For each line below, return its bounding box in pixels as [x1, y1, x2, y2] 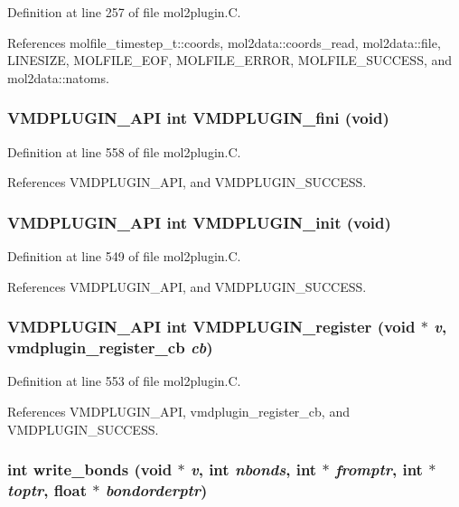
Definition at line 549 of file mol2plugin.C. [7, 247, 241, 265]
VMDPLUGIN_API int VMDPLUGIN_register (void [7, 315, 416, 338]
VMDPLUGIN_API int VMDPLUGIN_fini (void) [7, 107, 389, 129]
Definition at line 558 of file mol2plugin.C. [7, 142, 241, 161]
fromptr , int [334, 458, 423, 481]
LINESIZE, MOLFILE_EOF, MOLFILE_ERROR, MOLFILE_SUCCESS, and [7, 51, 453, 70]
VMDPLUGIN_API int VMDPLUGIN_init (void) [7, 211, 391, 233]
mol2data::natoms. [7, 68, 109, 87]
